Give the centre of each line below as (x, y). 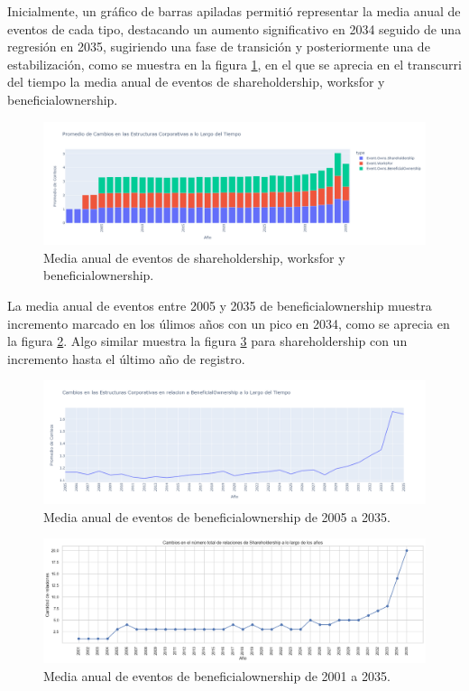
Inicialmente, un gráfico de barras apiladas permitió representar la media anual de (234, 11)
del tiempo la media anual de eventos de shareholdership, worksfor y (196, 82)
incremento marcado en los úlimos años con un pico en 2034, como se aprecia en (229, 323)
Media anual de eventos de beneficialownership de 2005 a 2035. (217, 516)
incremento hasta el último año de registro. (126, 358)
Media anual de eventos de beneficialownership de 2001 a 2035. (217, 675)
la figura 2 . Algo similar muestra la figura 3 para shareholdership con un (207, 341)
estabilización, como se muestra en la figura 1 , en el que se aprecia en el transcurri (234, 64)
